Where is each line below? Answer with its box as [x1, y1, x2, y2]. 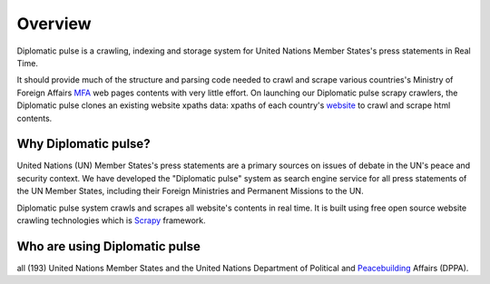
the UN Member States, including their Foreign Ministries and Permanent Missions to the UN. [16, 186, 364, 197]
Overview [16, 14, 92, 34]
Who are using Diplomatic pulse [16, 239, 201, 254]
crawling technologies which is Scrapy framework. [16, 214, 206, 226]
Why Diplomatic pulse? [16, 136, 151, 152]
